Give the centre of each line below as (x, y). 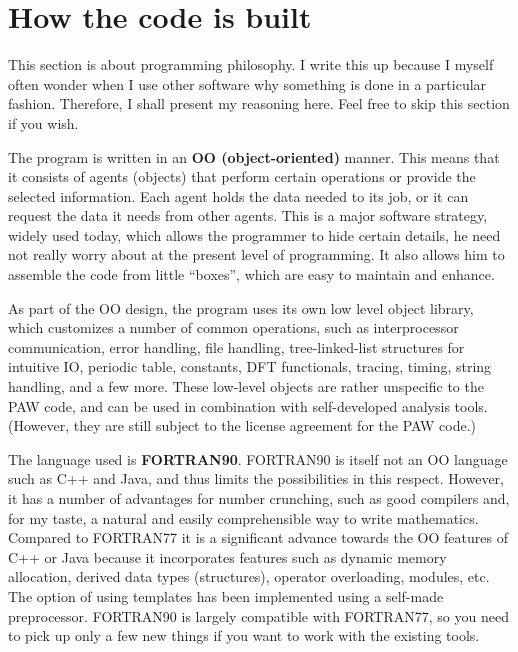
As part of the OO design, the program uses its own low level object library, (241, 307)
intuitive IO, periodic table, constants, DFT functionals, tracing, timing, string (250, 366)
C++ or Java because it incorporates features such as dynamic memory (227, 556)
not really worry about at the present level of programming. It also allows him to (256, 254)
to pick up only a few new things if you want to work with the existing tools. (244, 635)
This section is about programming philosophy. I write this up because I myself (251, 64)
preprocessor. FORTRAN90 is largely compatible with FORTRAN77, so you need (258, 615)
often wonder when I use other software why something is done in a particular (247, 83)
